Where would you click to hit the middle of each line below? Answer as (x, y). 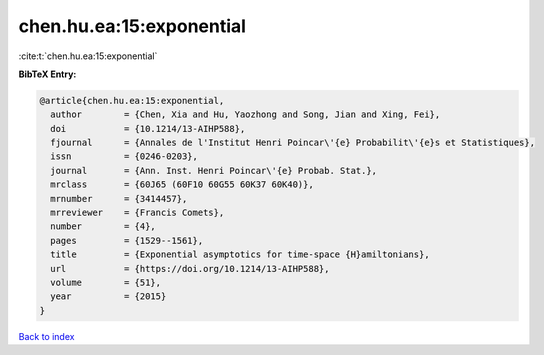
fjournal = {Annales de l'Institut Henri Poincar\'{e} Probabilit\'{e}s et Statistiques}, (292, 143)
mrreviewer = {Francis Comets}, (137, 213)
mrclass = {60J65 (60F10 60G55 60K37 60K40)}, (182, 184)
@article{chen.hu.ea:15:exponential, (132, 100)
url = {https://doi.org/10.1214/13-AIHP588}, (190, 268)
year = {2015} (108, 296)
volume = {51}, (106, 282)
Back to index (46, 336)
